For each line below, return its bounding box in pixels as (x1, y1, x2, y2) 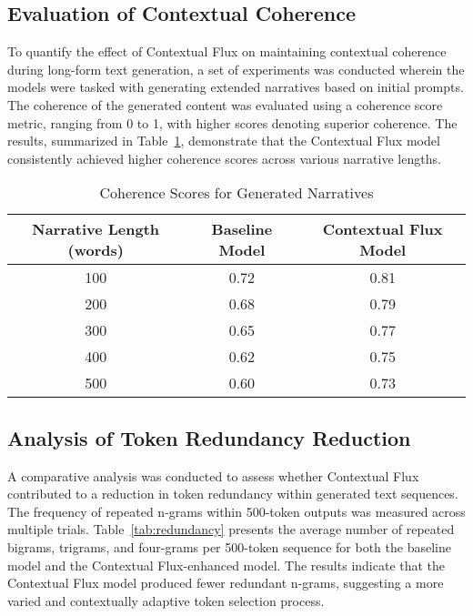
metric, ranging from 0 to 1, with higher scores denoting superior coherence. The (7, 113, 458, 132)
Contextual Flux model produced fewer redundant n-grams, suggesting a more (7, 573, 444, 592)
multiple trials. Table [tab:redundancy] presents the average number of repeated (7, 520, 455, 539)
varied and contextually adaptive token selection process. (7, 591, 325, 610)
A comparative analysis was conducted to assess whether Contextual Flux (7, 466, 419, 485)
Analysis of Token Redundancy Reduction (7, 423, 411, 451)
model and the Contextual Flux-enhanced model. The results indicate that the (7, 555, 446, 574)
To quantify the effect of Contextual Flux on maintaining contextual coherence (7, 42, 447, 61)
